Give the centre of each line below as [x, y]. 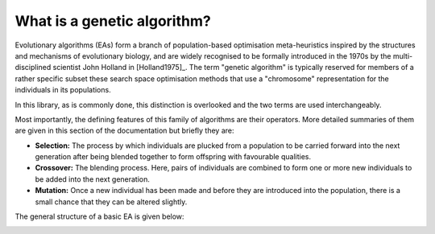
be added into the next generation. [93, 179]
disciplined [33, 68]
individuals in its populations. [63, 90]
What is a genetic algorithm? [113, 21]
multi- [403, 55]
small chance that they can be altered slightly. [111, 202]
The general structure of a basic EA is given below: [99, 216]
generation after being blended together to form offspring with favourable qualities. [173, 157]
